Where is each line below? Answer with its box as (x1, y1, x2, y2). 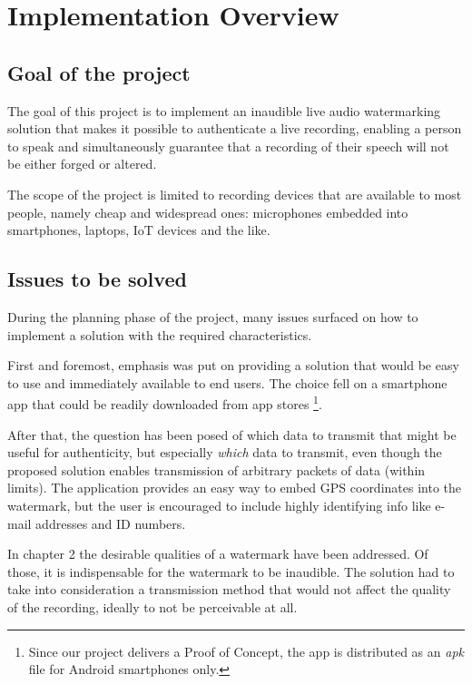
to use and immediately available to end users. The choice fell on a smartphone (7, 373, 447, 392)
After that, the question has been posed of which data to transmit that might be (7, 425, 457, 444)
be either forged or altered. (7, 154, 157, 173)
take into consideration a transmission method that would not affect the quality (7, 580, 451, 599)
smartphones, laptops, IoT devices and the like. (7, 220, 270, 239)
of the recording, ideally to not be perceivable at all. (7, 597, 298, 616)
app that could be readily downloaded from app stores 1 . (7, 392, 322, 413)
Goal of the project (7, 58, 191, 86)
